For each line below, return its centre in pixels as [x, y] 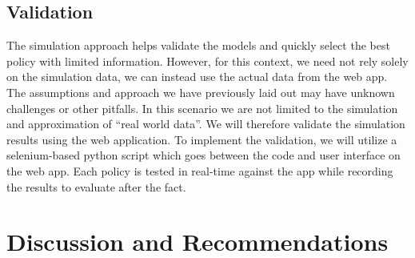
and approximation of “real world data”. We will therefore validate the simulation [206, 124]
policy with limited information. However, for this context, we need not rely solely [207, 60]
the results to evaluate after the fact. [96, 186]
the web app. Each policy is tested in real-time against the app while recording [200, 170]
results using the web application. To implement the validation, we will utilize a [202, 139]
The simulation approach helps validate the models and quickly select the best [198, 45]
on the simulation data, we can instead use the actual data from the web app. [197, 77]
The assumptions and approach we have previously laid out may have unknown [201, 92]
